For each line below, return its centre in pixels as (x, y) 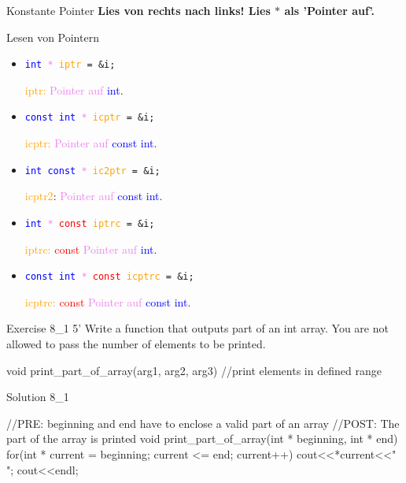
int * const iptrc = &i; (90, 223)
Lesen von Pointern (53, 37)
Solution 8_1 (38, 397)
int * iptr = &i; (70, 65)
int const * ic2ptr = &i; (92, 171)
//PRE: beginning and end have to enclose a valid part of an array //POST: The (203, 423)
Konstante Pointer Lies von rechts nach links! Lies (138, 10)
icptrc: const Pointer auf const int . (108, 301)
